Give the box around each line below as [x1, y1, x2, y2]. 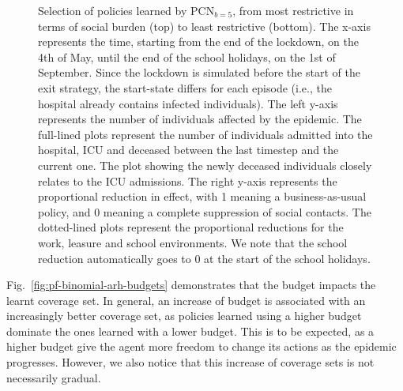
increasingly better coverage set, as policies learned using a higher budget [6, 307, 362, 324]
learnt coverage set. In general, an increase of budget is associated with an [6, 291, 366, 308]
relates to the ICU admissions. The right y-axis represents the [38, 172, 337, 189]
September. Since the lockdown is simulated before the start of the [38, 64, 360, 81]
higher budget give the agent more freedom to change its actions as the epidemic [6, 338, 397, 355]
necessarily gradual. [6, 369, 101, 385]
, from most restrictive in [232, 2, 354, 18]
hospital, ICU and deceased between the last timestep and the [38, 141, 339, 158]
